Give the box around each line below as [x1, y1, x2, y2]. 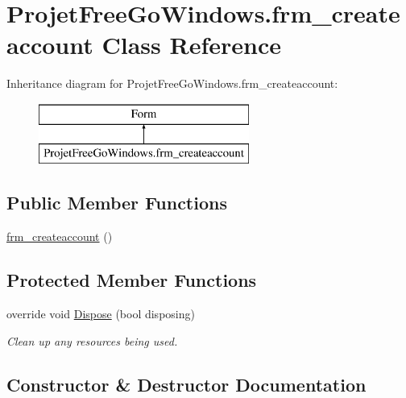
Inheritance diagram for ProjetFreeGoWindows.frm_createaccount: [6, 75, 338, 92]
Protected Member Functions [6, 267, 257, 292]
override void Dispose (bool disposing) [6, 305, 195, 322]
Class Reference [101, 28, 281, 61]
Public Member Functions [6, 190, 227, 215]
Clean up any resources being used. [6, 332, 178, 349]
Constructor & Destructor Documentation [6, 371, 367, 396]
